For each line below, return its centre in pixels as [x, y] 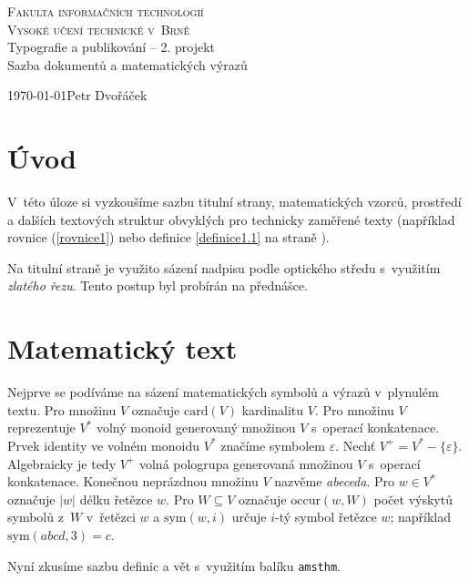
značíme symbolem [273, 445]
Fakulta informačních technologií [106, 11]
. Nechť [356, 445]
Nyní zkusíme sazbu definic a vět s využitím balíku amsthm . [174, 565]
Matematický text [122, 348]
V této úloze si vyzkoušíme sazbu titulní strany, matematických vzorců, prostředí [234, 202]
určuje [249, 517]
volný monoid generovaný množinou [196, 428]
